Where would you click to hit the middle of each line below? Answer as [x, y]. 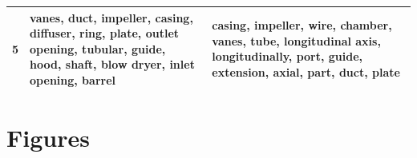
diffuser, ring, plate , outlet [105, 33]
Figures [48, 138]
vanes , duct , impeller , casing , [111, 17]
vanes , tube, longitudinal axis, [296, 40]
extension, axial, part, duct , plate [306, 72]
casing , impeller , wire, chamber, [302, 25]
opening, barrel [73, 79]
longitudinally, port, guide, [287, 56]
